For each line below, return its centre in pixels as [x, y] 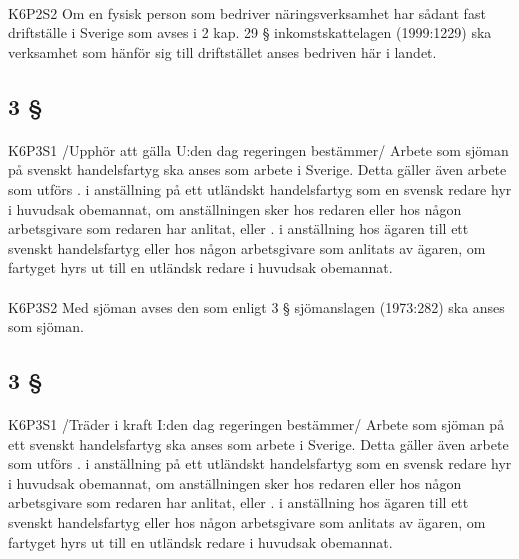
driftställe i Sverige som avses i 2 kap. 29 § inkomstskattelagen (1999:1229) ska [250, 32]
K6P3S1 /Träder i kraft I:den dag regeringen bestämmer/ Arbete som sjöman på [256, 424]
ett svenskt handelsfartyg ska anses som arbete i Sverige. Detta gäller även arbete [258, 443]
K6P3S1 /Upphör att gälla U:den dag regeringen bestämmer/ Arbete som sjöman [258, 149]
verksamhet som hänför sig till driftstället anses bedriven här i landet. [222, 51]
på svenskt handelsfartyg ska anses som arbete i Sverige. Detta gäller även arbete [257, 169]
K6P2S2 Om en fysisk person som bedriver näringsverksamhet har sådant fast [247, 12]
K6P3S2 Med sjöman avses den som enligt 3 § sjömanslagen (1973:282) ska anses [256, 306]
